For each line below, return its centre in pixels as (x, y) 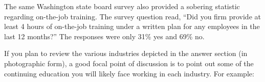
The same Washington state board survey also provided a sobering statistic (122, 6)
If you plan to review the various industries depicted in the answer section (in (126, 53)
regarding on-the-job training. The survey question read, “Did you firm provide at (132, 16)
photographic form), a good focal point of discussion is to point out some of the (129, 63)
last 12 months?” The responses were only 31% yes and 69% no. (104, 36)
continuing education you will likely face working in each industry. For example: (129, 73)
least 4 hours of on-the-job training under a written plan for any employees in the (132, 26)
